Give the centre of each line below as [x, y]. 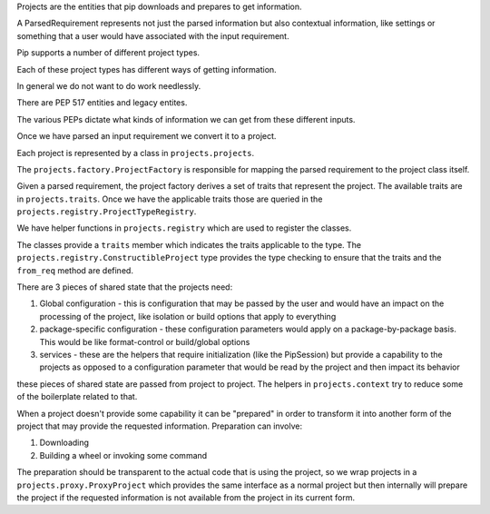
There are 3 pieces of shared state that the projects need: [125, 287]
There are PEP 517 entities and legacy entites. [102, 103]
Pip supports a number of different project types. [108, 53]
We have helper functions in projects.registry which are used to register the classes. [184, 228]
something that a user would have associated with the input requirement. [153, 35]
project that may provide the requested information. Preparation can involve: [160, 426]
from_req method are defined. [75, 270]
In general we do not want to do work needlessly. [109, 85]
